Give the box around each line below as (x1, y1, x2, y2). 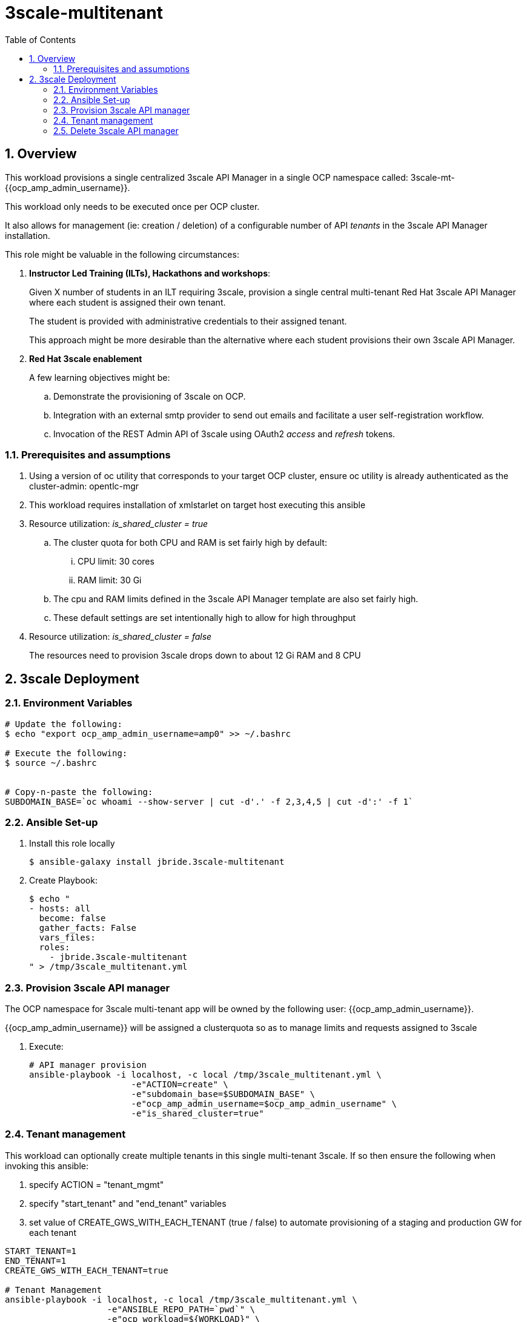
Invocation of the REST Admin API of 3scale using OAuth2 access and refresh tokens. (53, 428, 396, 439)
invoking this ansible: (5, 1160, 88, 1171)
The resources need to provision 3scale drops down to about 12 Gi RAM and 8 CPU (29, 650, 361, 661)
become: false (39, 913, 106, 924)
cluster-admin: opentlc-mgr (29, 481, 139, 492)
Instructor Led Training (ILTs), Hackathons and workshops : (29, 267, 271, 278)
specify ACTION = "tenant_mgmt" (29, 1179, 164, 1190)
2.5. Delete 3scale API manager (53, 125, 179, 136)
